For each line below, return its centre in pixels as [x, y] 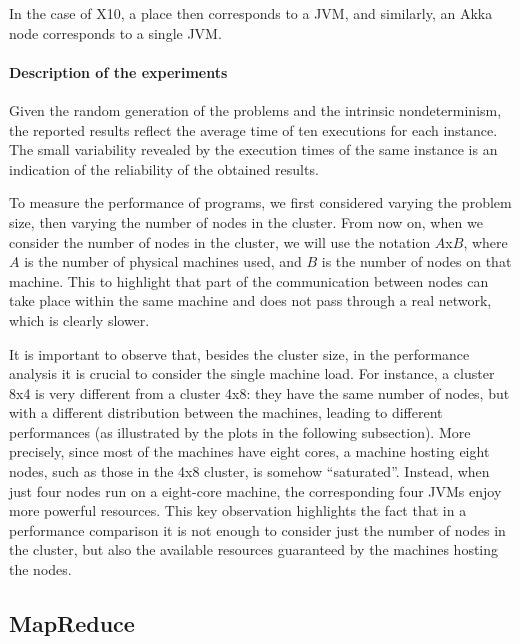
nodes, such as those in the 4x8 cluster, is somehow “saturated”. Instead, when [249, 471]
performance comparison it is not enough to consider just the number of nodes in [257, 529]
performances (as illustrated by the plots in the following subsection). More [240, 431]
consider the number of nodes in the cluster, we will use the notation [220, 241]
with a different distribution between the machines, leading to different [226, 412]
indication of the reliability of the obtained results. [164, 168]
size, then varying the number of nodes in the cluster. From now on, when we [246, 221]
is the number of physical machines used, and [163, 261]
